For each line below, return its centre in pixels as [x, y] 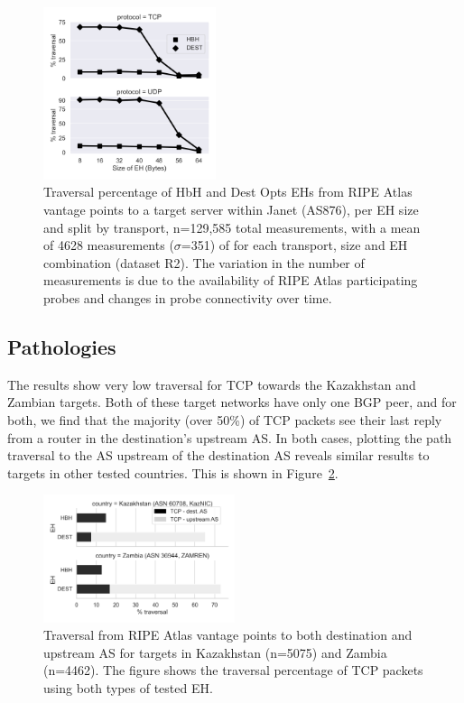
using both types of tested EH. [128, 687]
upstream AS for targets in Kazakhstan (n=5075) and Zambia [215, 652]
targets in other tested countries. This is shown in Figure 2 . [173, 472]
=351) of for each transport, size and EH [294, 245]
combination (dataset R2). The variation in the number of [204, 262]
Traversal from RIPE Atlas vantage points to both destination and [228, 635]
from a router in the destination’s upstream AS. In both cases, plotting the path [230, 437]
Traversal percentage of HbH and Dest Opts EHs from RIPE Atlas [228, 192]
